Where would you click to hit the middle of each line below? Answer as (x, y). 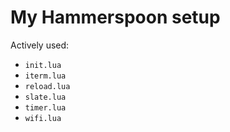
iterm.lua (45, 76)
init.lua (43, 65)
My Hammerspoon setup (115, 17)
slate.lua (45, 97)
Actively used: (40, 45)
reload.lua (47, 86)
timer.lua (45, 107)
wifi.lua (43, 118)
